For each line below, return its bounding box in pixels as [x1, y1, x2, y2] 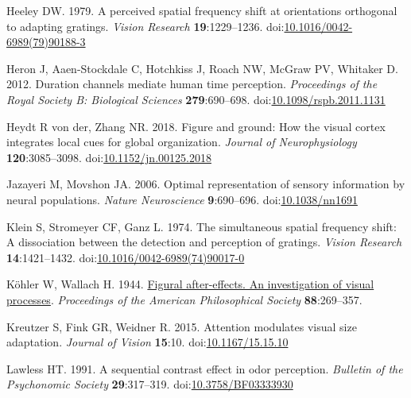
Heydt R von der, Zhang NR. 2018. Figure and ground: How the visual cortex [6, 118, 386, 134]
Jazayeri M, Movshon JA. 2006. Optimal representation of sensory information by [6, 176, 405, 192]
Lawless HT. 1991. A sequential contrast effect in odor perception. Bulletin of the [6, 360, 403, 377]
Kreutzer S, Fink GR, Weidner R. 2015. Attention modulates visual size [6, 318, 357, 334]
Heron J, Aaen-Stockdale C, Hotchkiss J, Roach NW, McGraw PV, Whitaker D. [6, 60, 398, 76]
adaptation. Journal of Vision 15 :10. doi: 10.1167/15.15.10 [6, 334, 289, 350]
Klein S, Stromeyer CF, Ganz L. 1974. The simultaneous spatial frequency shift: [6, 218, 397, 234]
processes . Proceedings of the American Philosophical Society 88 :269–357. [6, 291, 363, 307]
